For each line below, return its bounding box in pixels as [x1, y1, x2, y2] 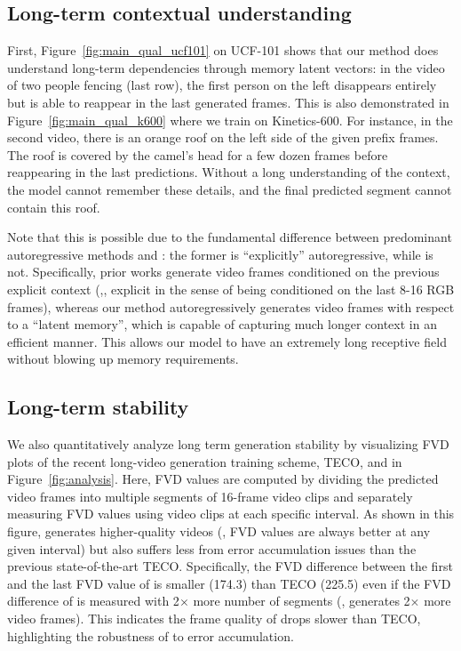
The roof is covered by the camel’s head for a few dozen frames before [7, 145, 388, 164]
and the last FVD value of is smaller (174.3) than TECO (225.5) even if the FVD [7, 574, 451, 592]
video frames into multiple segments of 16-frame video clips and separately [7, 486, 413, 505]
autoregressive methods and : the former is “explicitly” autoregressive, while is [7, 245, 433, 263]
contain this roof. [7, 197, 100, 216]
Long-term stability [7, 393, 189, 421]
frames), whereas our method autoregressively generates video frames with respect [7, 297, 455, 316]
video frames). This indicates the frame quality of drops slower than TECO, [7, 609, 421, 628]
